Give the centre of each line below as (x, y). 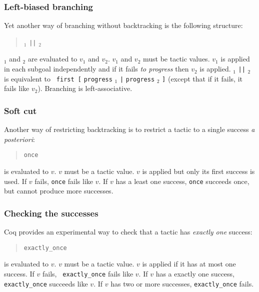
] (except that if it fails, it (202, 78)
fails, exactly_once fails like (88, 273)
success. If (19, 273)
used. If (15, 181)
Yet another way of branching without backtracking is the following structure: (123, 25)
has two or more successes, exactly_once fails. (182, 283)
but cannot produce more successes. (59, 191)
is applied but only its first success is (198, 171)
